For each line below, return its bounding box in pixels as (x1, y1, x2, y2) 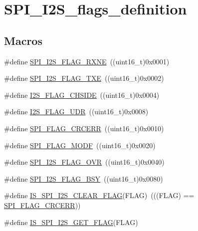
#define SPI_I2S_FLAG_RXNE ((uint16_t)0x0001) (4, 56, 170, 66)
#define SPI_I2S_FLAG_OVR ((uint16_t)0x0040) (4, 157, 165, 167)
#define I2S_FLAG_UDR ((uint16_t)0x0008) (4, 106, 149, 117)
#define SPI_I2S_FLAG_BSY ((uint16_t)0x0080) (4, 173, 163, 184)
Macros (4, 32, 42, 48)
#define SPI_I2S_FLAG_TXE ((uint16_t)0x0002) (4, 73, 164, 83)
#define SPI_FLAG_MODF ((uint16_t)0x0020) (4, 140, 156, 150)
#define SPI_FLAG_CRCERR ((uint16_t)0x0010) (4, 123, 164, 133)
